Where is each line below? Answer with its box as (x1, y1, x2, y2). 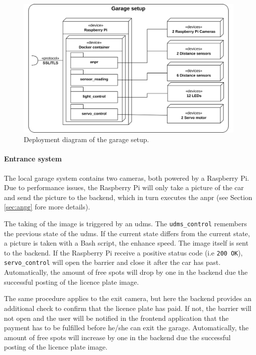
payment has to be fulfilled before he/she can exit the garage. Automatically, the (4, 322, 249, 333)
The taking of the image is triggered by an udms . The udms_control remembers (4, 218, 247, 228)
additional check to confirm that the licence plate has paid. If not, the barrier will (4, 303, 252, 313)
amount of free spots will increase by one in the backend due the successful (4, 332, 231, 342)
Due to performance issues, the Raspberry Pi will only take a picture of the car (4, 182, 244, 193)
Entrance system (4, 153, 62, 164)
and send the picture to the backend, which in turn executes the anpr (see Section (4, 192, 253, 202)
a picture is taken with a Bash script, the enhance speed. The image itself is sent (4, 238, 249, 248)
